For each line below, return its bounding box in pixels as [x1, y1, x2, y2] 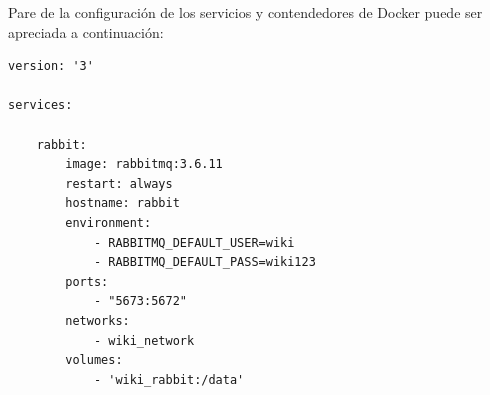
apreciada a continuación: [8, 21, 164, 42]
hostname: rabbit [65, 196, 180, 211]
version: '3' [8, 59, 94, 74]
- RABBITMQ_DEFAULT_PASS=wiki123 [93, 255, 316, 270]
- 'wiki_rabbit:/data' [93, 372, 245, 387]
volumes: [65, 353, 123, 368]
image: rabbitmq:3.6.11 [65, 157, 223, 172]
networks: [65, 313, 130, 328]
